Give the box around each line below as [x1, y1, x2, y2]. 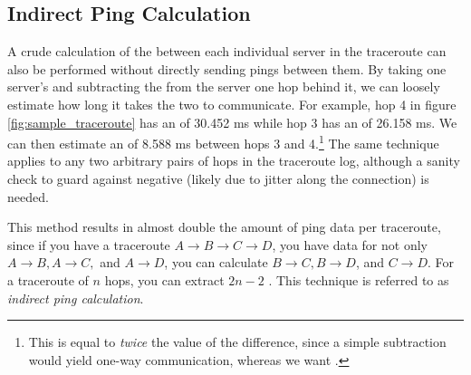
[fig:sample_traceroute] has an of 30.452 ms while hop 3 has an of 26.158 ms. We [7, 112, 457, 131]
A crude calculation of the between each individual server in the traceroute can [7, 42, 447, 61]
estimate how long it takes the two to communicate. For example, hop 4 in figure [7, 94, 457, 113]
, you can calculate [164, 253, 268, 272]
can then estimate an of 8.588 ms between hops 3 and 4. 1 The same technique [7, 131, 439, 152]
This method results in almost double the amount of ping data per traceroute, [7, 217, 441, 236]
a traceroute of [7, 270, 89, 289]
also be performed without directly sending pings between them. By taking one [7, 59, 447, 78]
